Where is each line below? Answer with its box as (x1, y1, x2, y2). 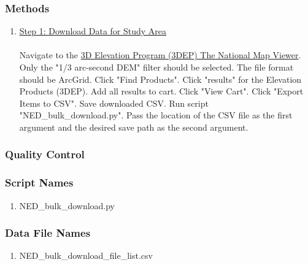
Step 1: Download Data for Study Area (19, 25, 167, 37)
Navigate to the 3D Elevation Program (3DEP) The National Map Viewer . (19, 48, 301, 61)
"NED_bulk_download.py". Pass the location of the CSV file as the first (19, 109, 293, 121)
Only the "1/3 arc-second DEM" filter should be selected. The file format (19, 61, 294, 73)
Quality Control (5, 147, 85, 162)
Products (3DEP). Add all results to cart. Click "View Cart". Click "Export (19, 85, 304, 98)
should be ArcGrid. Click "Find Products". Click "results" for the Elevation (19, 72, 302, 85)
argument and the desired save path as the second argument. (19, 120, 248, 133)
